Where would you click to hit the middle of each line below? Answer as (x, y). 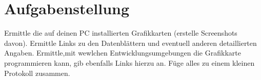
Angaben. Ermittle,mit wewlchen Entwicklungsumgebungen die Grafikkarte (123, 53)
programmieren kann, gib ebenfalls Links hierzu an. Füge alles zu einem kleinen (129, 62)
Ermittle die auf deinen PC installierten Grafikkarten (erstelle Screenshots (121, 33)
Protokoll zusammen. (37, 73)
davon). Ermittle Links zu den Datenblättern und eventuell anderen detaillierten (130, 43)
